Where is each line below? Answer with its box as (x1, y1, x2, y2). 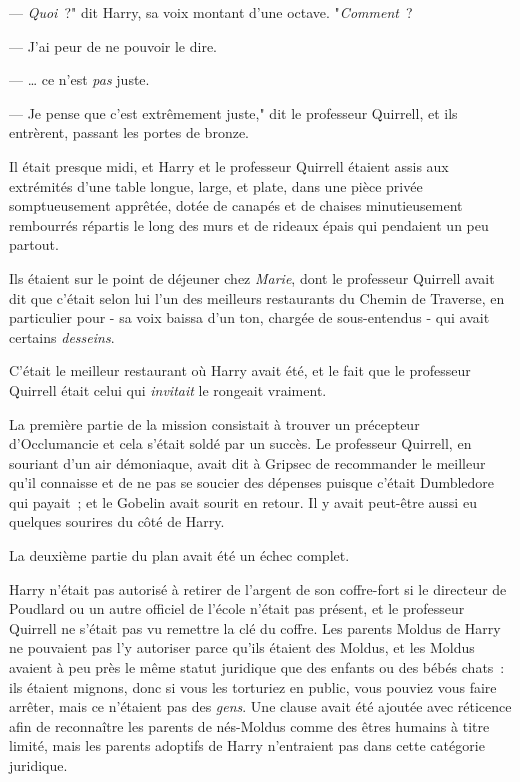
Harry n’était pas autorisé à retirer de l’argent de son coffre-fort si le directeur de (9, 578, 507, 599)
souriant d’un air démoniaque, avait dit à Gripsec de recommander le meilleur (9, 452, 486, 473)
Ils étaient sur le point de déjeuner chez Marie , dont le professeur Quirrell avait (9, 267, 495, 288)
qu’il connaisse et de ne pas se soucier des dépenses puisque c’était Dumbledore (9, 472, 495, 493)
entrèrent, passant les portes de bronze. (9, 122, 250, 143)
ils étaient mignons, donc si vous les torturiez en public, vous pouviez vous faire (9, 676, 497, 697)
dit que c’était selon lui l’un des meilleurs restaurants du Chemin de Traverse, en (9, 287, 505, 308)
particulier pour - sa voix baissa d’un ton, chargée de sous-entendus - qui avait (9, 307, 490, 328)
